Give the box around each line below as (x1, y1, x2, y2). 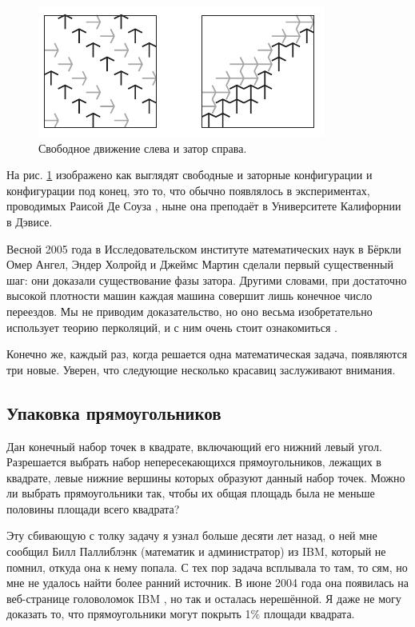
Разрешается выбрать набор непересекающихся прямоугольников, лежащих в (6, 453, 381, 470)
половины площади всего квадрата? (6, 500, 180, 517)
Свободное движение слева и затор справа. (38, 139, 247, 156)
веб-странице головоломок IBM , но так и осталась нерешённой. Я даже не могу (6, 589, 401, 606)
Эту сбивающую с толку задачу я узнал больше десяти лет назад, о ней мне (6, 527, 377, 544)
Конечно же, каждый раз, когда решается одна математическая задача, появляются (6, 345, 408, 362)
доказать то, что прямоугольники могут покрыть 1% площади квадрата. (6, 605, 355, 622)
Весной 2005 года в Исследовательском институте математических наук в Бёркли (6, 240, 401, 257)
